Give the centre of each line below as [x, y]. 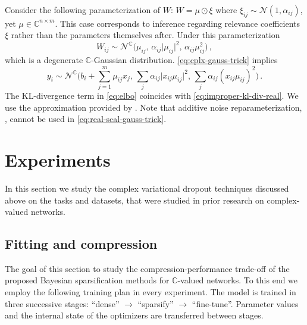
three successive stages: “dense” [62, 303]
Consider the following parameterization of [83, 10]
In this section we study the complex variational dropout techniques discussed [147, 188]
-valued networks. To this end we [238, 280]
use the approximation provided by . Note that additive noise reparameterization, [153, 107]
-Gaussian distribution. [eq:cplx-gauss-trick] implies [184, 60]
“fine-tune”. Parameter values [245, 303]
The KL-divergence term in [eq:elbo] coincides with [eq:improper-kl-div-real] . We [152, 95]
